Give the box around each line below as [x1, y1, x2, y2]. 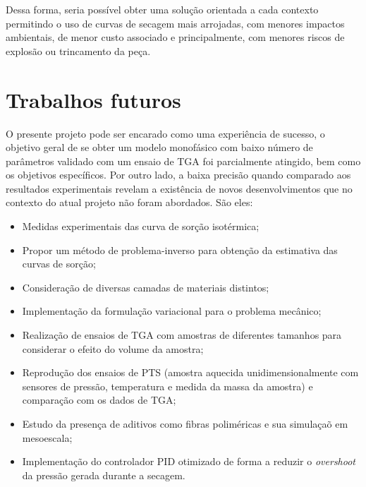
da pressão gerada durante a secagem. [22, 467, 185, 482]
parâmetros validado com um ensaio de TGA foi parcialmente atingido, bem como [6, 153, 361, 168]
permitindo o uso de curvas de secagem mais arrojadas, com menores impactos [6, 16, 345, 30]
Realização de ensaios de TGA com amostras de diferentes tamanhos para [22, 327, 342, 342]
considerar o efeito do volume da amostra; [22, 341, 204, 356]
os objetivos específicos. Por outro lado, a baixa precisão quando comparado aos [6, 167, 351, 182]
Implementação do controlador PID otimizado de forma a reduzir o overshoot [22, 454, 356, 469]
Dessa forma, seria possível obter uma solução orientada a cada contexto [6, 2, 319, 16]
